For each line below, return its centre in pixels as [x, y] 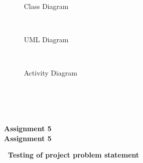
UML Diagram [46, 39]
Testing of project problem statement [74, 155]
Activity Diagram [51, 72]
